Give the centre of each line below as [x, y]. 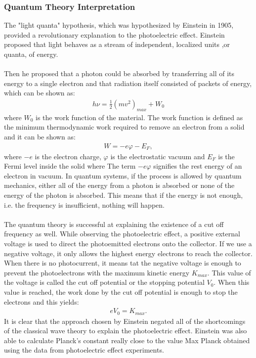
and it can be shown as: [40, 136]
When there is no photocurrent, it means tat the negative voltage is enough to [123, 263]
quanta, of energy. [31, 54]
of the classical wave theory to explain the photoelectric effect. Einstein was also [126, 331]
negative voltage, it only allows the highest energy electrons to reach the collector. [128, 253]
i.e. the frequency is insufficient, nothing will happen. [84, 204]
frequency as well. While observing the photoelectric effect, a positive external [122, 234]
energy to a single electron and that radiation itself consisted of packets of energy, [128, 83]
